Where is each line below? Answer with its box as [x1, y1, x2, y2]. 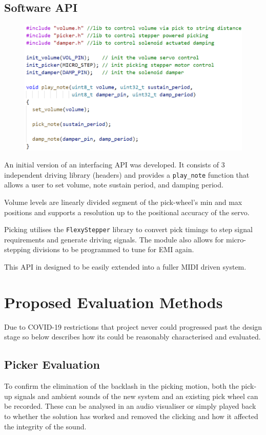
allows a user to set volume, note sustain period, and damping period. [4, 179, 223, 190]
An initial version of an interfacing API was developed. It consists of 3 [4, 159, 225, 170]
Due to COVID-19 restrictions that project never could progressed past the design [4, 321, 262, 332]
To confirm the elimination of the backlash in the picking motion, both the [4, 381, 239, 391]
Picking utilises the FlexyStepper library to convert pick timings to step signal [4, 224, 253, 235]
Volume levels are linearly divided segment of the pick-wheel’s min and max [4, 197, 242, 207]
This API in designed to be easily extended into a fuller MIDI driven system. [4, 261, 247, 272]
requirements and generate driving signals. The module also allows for [4, 234, 224, 244]
